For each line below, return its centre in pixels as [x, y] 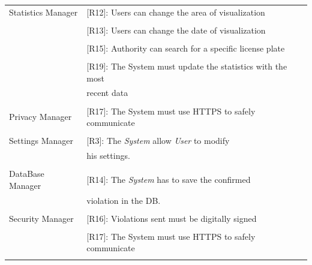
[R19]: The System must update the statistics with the [187, 66]
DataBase [27, 174]
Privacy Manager [40, 117]
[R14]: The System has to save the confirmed [169, 179]
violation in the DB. [124, 200]
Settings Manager [41, 141]
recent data [107, 93]
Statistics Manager [43, 12]
